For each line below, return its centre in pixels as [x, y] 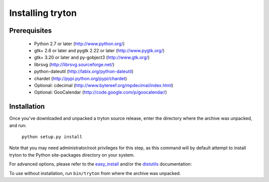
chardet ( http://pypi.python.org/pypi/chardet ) [80, 78]
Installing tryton [43, 13]
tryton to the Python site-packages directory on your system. [72, 155]
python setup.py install [52, 136]
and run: [18, 125]
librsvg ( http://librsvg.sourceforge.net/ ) [74, 64]
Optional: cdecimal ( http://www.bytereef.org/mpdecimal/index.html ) [104, 85]
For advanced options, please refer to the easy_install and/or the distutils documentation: [100, 164]
